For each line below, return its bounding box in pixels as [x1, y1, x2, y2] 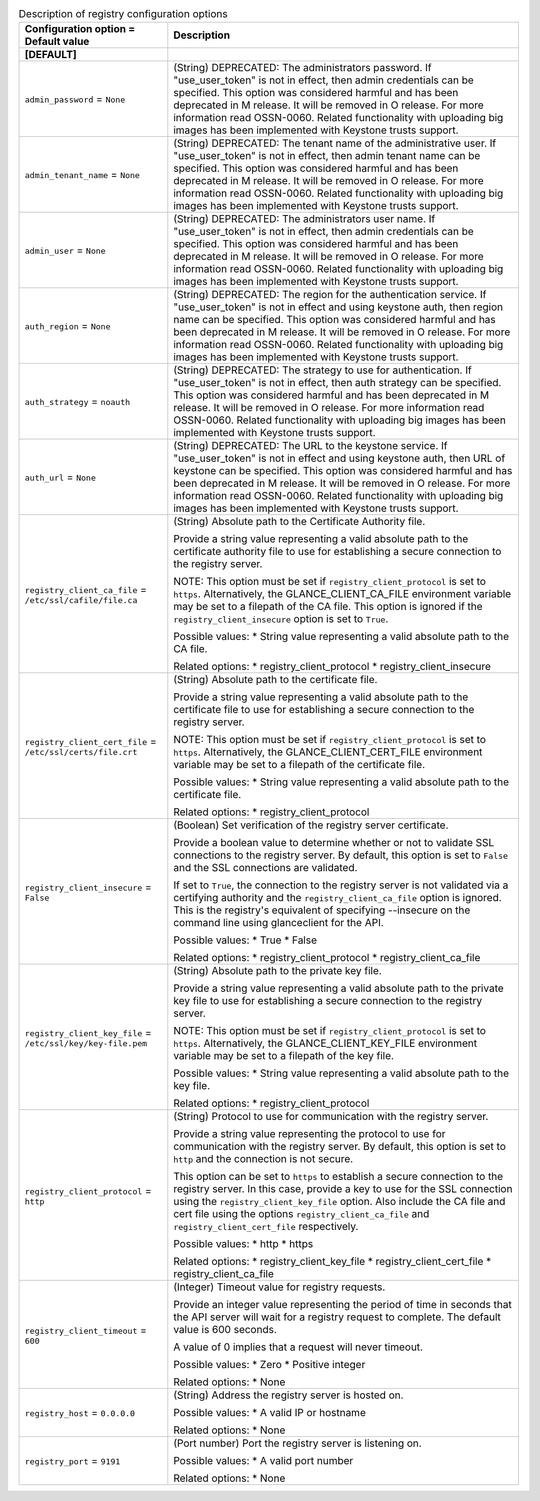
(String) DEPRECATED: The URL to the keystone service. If [173, 439, 448, 453]
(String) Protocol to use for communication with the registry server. [173, 1110, 489, 1124]
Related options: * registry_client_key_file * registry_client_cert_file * [173, 1255, 492, 1269]
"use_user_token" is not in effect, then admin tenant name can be [173, 149, 481, 163]
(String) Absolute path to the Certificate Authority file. [173, 515, 426, 529]
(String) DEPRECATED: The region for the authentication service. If [173, 288, 487, 302]
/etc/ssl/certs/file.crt [24, 746, 138, 757]
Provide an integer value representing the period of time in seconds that [173, 1298, 512, 1312]
